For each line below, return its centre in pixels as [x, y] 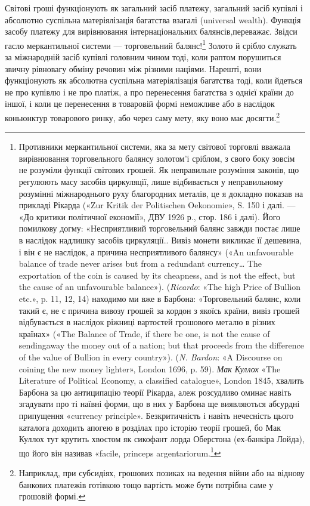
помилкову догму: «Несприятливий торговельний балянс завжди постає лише [159, 228]
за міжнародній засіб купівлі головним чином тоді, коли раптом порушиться [143, 57]
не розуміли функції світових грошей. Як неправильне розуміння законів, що [159, 170]
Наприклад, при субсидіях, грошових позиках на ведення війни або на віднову [162, 472]
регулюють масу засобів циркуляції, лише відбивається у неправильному [151, 182]
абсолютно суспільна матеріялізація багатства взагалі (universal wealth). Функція [153, 19]
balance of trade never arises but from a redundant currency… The [140, 263]
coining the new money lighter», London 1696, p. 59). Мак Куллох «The [150, 368]
